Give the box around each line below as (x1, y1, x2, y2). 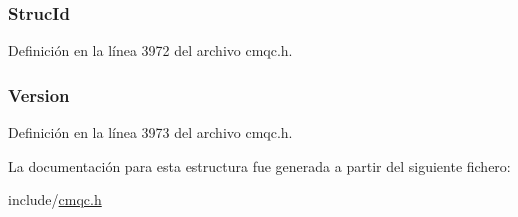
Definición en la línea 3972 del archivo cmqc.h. (8, 40, 293, 61)
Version (8, 82, 70, 107)
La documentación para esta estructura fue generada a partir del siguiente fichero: (8, 155, 511, 176)
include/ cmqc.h (8, 189, 102, 210)
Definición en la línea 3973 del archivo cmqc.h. (8, 122, 293, 143)
